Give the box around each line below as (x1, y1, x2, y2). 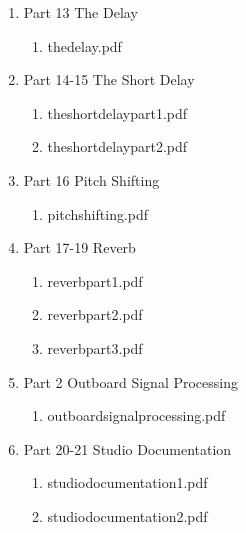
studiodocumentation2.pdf (47, 505, 208, 526)
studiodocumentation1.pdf (47, 472, 208, 493)
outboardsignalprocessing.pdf (47, 405, 226, 426)
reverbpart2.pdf (47, 304, 143, 325)
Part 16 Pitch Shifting (23, 169, 160, 190)
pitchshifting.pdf (47, 203, 149, 224)
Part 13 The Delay (23, 2, 138, 22)
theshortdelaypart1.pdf (47, 102, 188, 123)
